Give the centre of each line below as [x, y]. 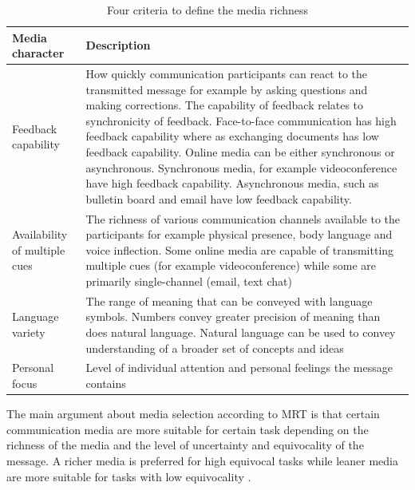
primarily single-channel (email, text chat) [189, 281]
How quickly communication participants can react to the [227, 74]
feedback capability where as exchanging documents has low [232, 136]
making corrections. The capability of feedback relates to [225, 105]
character [38, 53]
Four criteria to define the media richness [207, 10]
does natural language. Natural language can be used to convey [241, 332]
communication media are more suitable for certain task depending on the [188, 429]
